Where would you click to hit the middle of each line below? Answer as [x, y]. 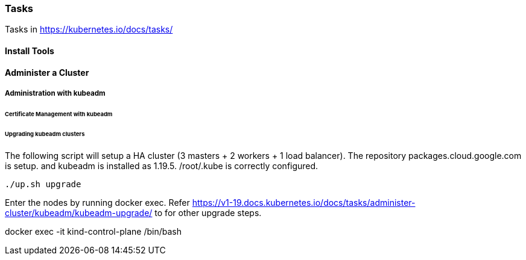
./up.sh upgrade [43, 184]
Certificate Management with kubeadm [59, 114]
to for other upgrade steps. [208, 212]
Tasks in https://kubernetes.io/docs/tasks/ [89, 29]
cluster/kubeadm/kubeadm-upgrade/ [79, 212]
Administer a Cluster [47, 72]
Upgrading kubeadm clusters [45, 134]
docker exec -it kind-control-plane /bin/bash [93, 231]
